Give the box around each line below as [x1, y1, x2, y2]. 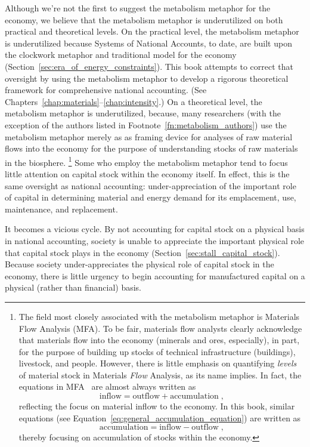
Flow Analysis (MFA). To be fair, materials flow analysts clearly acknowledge [18, 322, 302, 334]
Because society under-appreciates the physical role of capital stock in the [5, 258, 274, 270]
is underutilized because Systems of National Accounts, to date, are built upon [5, 36, 292, 49]
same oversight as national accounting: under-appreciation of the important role [5, 179, 296, 192]
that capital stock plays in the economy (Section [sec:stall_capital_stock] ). [5, 246, 280, 258]
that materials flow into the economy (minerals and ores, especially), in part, [18, 334, 300, 346]
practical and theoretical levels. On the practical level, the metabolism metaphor [5, 25, 299, 38]
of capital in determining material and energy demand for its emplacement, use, [5, 191, 296, 204]
